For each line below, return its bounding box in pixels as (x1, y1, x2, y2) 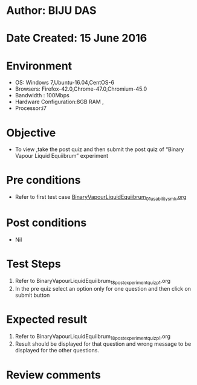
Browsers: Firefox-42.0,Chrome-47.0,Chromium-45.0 (15, 85, 147, 92)
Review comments (6, 368, 101, 381)
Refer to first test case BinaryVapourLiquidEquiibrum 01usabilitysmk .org (15, 193, 187, 202)
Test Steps (6, 257, 62, 271)
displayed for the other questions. (15, 347, 100, 354)
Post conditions (6, 216, 87, 230)
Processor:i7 (15, 105, 47, 112)
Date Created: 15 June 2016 (6, 31, 147, 45)
